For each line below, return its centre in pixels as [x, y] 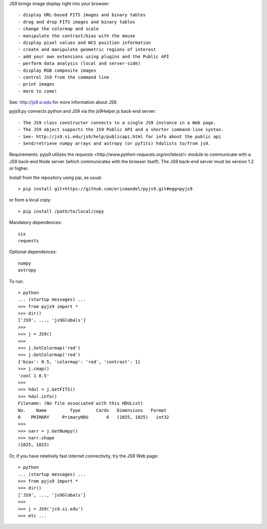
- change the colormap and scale [58, 29]
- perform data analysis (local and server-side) [79, 64]
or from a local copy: [30, 200]
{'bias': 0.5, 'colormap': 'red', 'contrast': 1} [79, 362]
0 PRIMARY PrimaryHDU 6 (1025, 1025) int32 [93, 417]
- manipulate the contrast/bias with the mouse [77, 36]
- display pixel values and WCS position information [84, 43]
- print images [36, 84]
